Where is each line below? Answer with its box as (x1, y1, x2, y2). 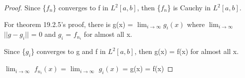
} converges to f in (52, 2, 108, 12)
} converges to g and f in (31, 46, 106, 56)
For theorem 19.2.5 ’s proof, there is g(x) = (4, 19, 133, 29)
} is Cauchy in (167, 2, 211, 12)
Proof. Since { (4, 2, 47, 12)
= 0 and (31, 29, 56, 39)
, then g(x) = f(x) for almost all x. (134, 46, 239, 56)
